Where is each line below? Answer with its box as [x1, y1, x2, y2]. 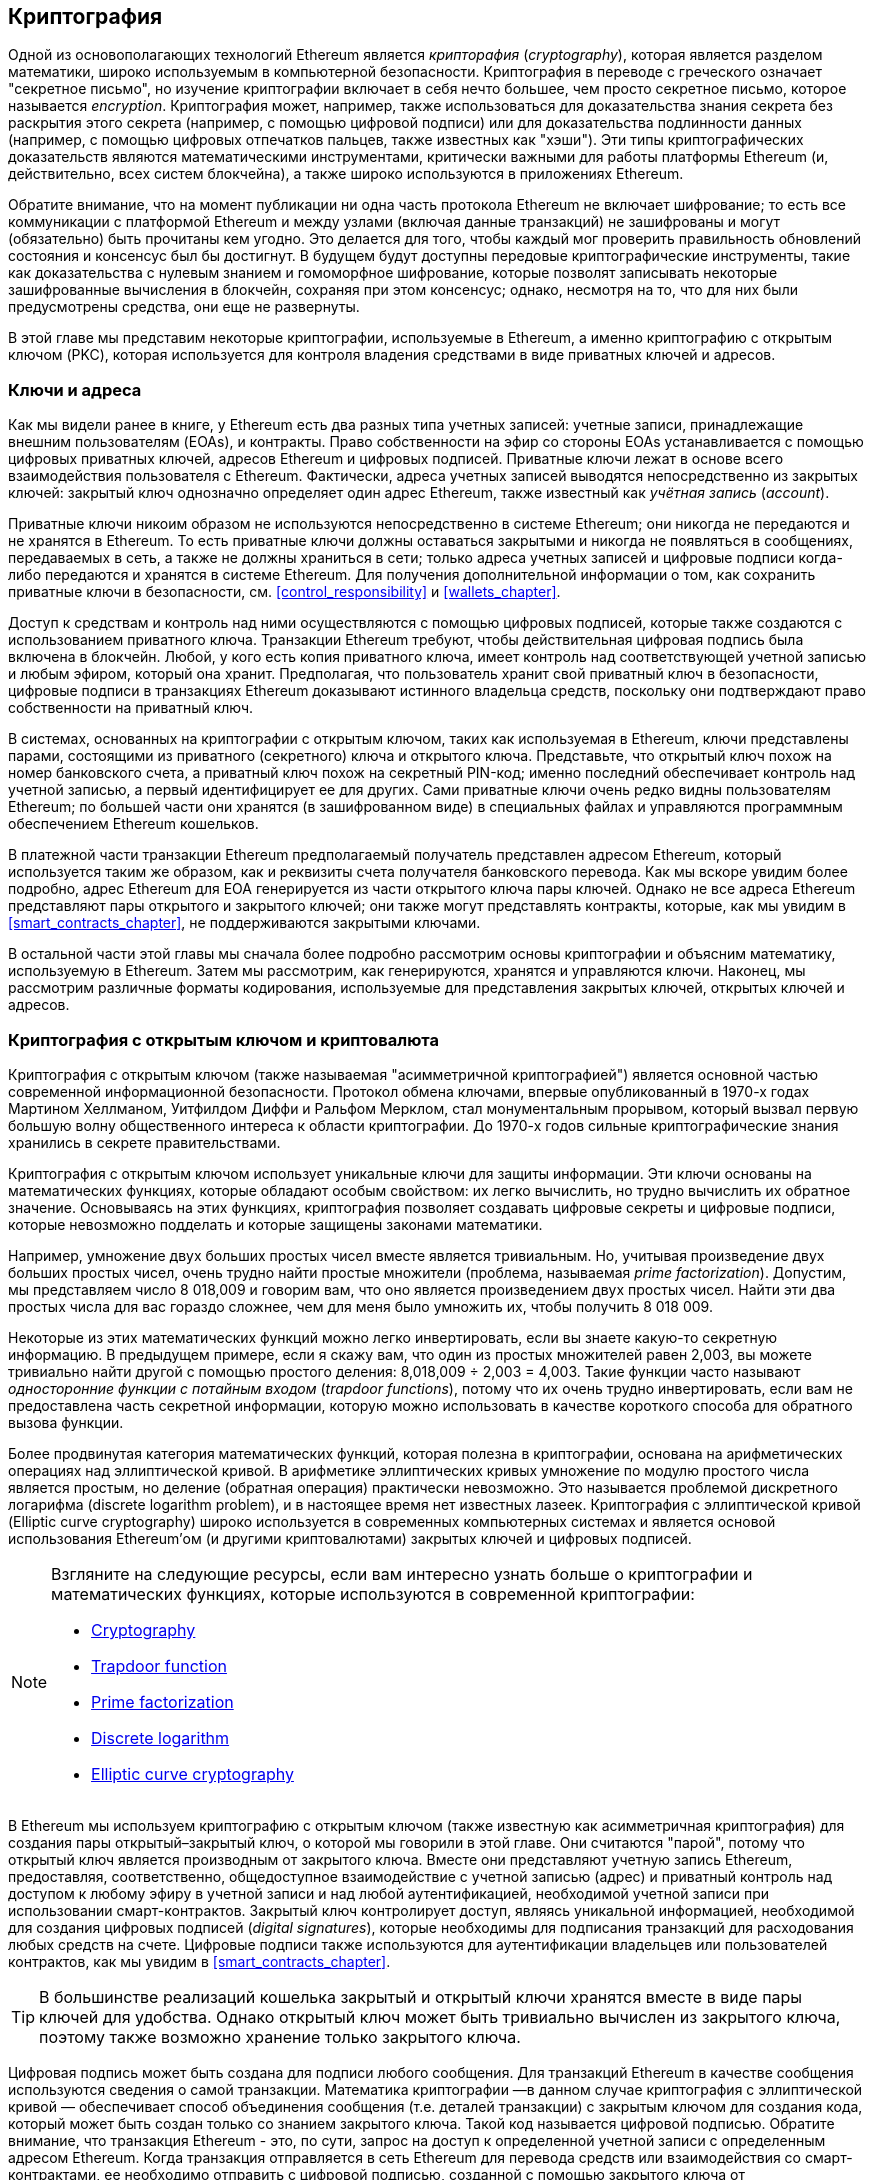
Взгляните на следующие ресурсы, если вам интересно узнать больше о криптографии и [51, 1563, 753, 1584]
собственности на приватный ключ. [8, 699, 254, 717]
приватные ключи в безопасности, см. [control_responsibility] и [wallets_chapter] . [8, 583, 561, 601]
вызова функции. [8, 1413, 124, 1431]
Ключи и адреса [8, 379, 142, 400]
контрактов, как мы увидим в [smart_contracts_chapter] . [8, 1952, 391, 1970]
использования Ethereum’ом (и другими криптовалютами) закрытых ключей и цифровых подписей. [8, 1529, 692, 1547]
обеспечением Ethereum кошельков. [8, 815, 259, 833]
